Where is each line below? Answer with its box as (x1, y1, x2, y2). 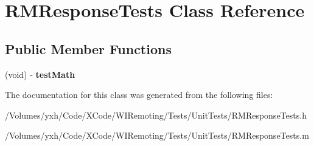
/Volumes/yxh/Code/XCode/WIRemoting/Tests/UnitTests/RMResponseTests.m (5, 129, 309, 142)
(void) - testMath (5, 68, 75, 80)
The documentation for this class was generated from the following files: (5, 88, 273, 101)
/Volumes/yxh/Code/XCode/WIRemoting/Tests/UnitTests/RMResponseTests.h (5, 108, 307, 121)
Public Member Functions (5, 39, 172, 58)
